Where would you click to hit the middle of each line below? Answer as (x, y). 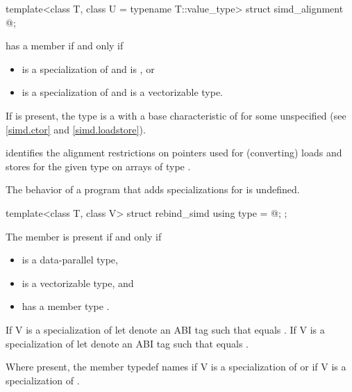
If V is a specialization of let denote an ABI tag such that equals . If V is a (165, 329)
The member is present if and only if (84, 236)
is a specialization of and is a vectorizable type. (122, 92)
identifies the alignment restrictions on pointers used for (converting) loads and (174, 153)
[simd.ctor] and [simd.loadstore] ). (76, 129)
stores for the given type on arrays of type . (98, 166)
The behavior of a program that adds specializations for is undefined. (153, 189)
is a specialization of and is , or (88, 68)
